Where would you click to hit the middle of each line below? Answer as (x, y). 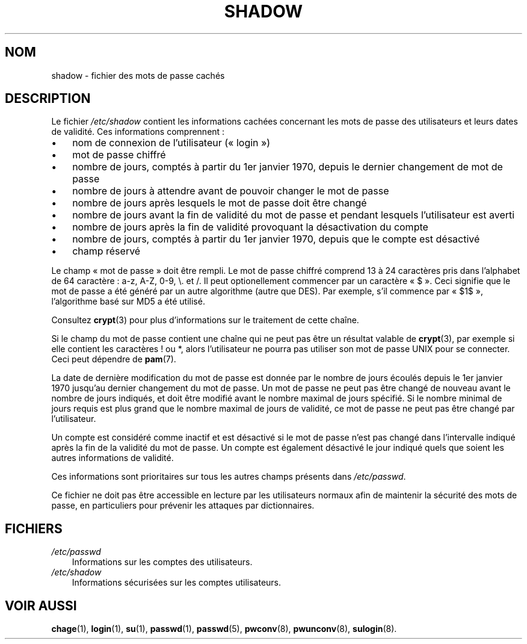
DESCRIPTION (48, 99)
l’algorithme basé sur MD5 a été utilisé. (128, 302)
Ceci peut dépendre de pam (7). (114, 359)
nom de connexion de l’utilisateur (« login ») (171, 143)
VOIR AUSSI (41, 605)
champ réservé (106, 251)
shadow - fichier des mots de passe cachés (138, 75)
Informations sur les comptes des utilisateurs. (162, 562)
